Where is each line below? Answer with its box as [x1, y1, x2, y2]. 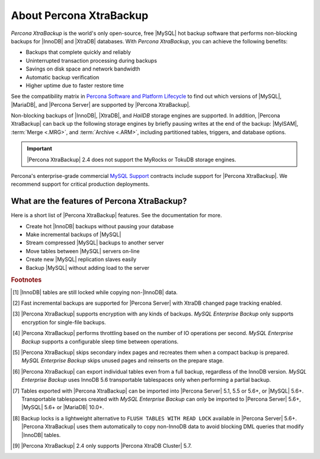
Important [27, 145, 53, 152]
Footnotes [11, 276, 42, 284]
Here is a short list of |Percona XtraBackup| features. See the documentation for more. [11, 212, 222, 219]
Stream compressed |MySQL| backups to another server [25, 239, 164, 246]
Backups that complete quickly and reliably [25, 49, 132, 56]
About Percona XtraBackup [11, 9, 149, 22]
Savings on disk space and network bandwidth [25, 65, 140, 72]
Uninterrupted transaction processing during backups [25, 57, 157, 64]
